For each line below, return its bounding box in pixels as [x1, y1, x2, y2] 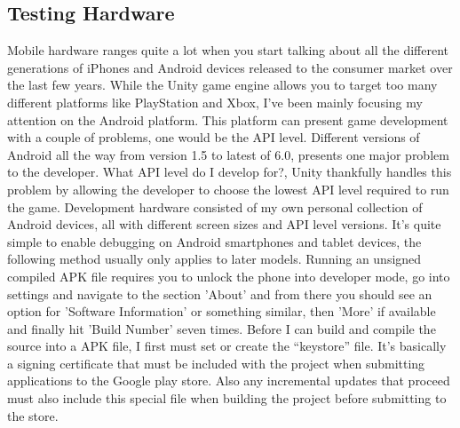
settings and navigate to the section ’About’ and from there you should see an [7, 284, 432, 303]
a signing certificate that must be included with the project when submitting [7, 353, 425, 372]
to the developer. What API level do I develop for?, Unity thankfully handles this [7, 162, 452, 181]
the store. [7, 406, 59, 424]
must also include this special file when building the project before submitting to [7, 389, 447, 408]
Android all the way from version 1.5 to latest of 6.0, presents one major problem [7, 145, 449, 163]
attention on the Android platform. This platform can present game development [7, 110, 448, 129]
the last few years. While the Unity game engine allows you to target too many [7, 75, 438, 94]
